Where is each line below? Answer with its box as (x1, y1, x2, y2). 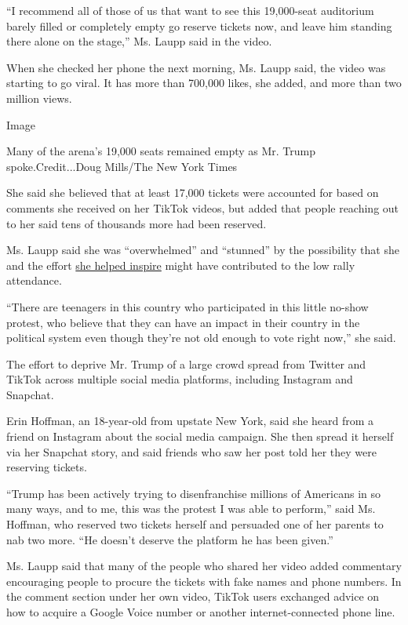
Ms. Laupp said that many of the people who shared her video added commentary (6, 558, 402, 574)
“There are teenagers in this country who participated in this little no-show (6, 298, 369, 314)
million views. (6, 89, 72, 106)
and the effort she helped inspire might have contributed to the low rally (6, 256, 355, 273)
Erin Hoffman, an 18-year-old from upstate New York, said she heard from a (6, 412, 374, 429)
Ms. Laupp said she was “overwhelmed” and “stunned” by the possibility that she (6, 242, 399, 258)
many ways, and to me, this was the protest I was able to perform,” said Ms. (6, 500, 376, 517)
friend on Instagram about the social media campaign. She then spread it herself (6, 428, 394, 445)
